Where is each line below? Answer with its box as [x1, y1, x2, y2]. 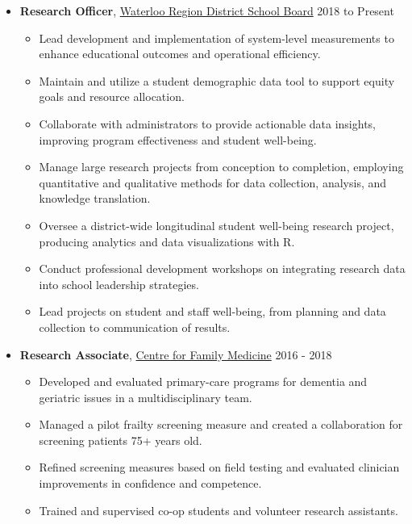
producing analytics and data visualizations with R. [39, 233, 295, 249]
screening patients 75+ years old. [39, 431, 202, 448]
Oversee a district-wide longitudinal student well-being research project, [39, 216, 394, 233]
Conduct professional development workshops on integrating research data [39, 260, 406, 277]
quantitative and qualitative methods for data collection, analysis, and [39, 174, 387, 191]
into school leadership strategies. [39, 275, 199, 292]
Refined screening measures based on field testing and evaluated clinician [39, 459, 400, 476]
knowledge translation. [39, 190, 151, 207]
